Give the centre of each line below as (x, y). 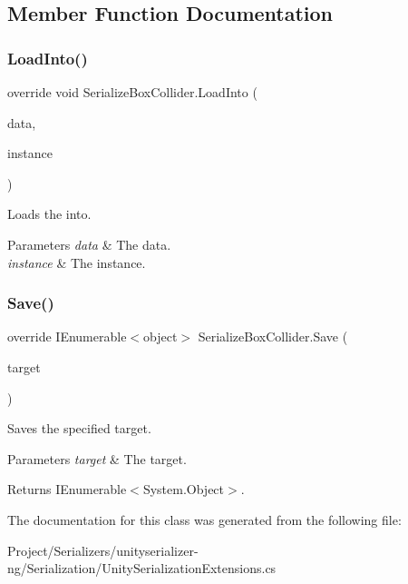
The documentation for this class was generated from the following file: (204, 519)
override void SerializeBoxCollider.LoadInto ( (132, 92)
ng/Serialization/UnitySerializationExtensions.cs (142, 568)
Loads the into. (49, 214)
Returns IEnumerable (67, 489)
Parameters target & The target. (97, 458)
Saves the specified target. (79, 428)
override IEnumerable (67, 337)
